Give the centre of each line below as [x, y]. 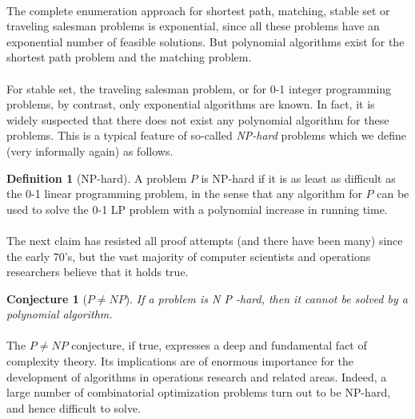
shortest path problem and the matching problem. [129, 57]
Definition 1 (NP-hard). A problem [97, 178]
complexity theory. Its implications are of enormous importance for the [180, 361]
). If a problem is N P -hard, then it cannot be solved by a [266, 298]
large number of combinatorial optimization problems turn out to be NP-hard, [199, 392]
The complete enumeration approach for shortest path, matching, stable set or [198, 10]
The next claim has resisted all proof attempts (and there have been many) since [205, 240]
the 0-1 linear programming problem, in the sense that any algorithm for [184, 194]
